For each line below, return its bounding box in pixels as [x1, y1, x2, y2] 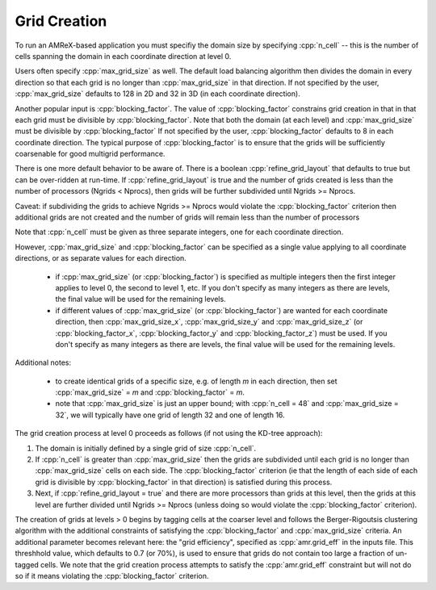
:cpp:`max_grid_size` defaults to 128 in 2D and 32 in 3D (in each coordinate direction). [15, 89, 300, 98]
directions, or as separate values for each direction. [15, 253, 187, 263]
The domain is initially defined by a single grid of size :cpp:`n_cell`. [35, 443, 257, 453]
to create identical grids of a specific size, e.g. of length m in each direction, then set [55, 376, 338, 386]
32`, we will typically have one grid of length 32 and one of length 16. [55, 410, 286, 420]
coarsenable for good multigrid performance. [15, 149, 166, 159]
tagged [15, 559, 40, 569]
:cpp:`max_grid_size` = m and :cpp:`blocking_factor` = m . [55, 387, 245, 397]
